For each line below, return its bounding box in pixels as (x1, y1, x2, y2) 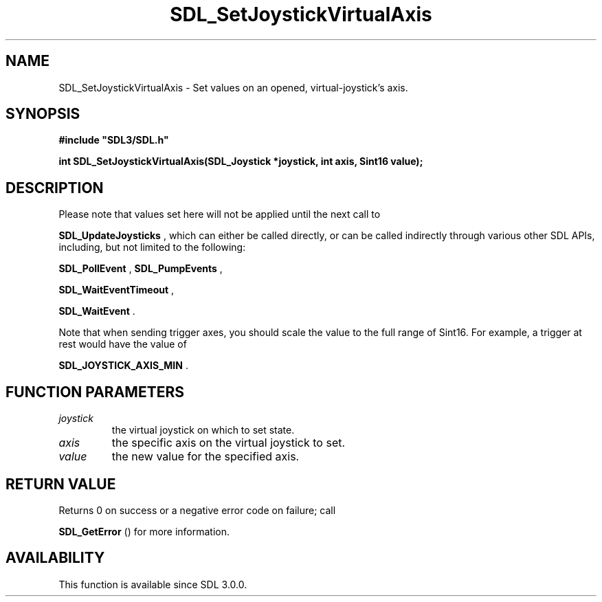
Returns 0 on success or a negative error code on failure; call (58, 504, 336, 516)
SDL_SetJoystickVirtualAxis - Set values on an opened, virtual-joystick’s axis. (58, 81, 408, 93)
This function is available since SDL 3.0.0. (58, 578, 247, 590)
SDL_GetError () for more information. (58, 525, 230, 537)
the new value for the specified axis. (111, 449, 300, 464)
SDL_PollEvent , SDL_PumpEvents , (58, 263, 223, 275)
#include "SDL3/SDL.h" (58, 134, 169, 146)
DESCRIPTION (5, 179, 104, 197)
